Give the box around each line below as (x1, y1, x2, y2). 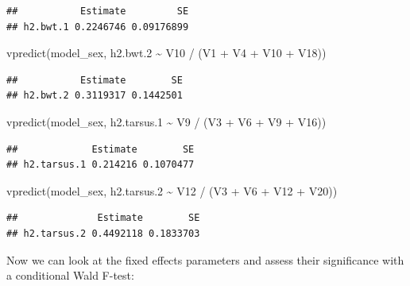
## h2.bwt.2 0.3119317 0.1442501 (6, 90, 183, 102)
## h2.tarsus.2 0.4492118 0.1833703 (6, 227, 200, 239)
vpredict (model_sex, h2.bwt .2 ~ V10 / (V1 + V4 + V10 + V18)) (6, 44, 327, 61)
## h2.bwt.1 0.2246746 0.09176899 (6, 21, 189, 33)
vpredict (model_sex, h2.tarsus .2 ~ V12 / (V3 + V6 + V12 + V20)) (6, 182, 338, 199)
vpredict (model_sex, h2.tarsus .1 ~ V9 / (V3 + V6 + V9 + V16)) (6, 113, 327, 129)
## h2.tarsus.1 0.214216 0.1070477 (6, 159, 195, 171)
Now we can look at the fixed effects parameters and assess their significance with (6, 251, 404, 268)
